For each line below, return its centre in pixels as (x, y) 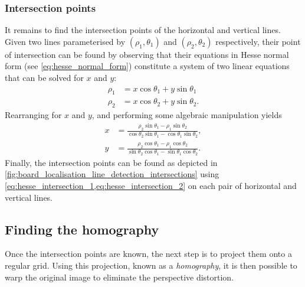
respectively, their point (258, 41)
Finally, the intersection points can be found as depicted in (111, 162)
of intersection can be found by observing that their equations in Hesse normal (147, 54)
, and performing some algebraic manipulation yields (187, 115)
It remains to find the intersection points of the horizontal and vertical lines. (143, 30)
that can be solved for (44, 77)
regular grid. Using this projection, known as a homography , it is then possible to (151, 265)
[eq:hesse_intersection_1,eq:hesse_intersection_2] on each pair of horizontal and (151, 186)
